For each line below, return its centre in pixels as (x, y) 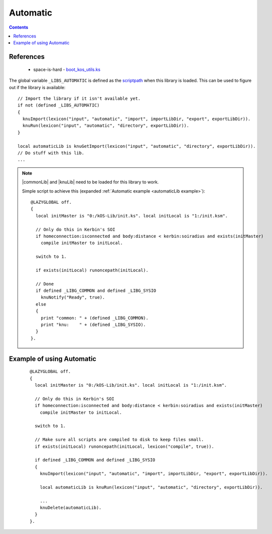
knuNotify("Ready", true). (73, 297)
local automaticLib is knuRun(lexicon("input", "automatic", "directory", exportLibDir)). (151, 487)
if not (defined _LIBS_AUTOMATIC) (59, 105)
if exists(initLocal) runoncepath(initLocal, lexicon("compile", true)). (124, 446)
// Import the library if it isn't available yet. (79, 98)
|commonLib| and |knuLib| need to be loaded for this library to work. (90, 182)
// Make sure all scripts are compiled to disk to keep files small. (119, 440)
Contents (19, 27)
